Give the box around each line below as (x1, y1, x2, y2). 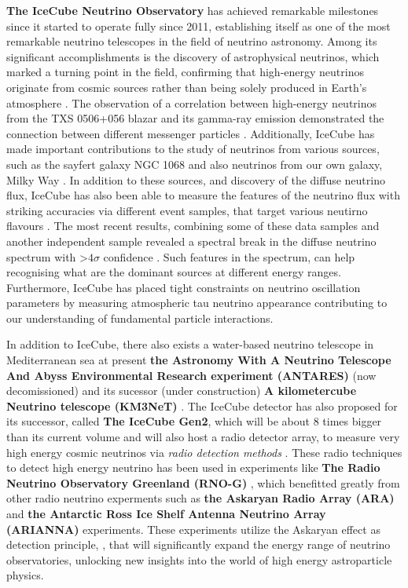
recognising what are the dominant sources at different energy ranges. (6, 264, 341, 280)
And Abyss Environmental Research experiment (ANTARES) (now (6, 367, 377, 383)
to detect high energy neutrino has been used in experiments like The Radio (6, 459, 380, 476)
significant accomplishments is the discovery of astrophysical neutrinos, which (6, 48, 380, 64)
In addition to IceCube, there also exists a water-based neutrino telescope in (6, 336, 374, 352)
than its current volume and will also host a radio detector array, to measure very (6, 429, 400, 445)
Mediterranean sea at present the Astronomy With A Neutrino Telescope (6, 352, 391, 368)
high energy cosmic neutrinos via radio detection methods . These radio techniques (6, 444, 402, 460)
